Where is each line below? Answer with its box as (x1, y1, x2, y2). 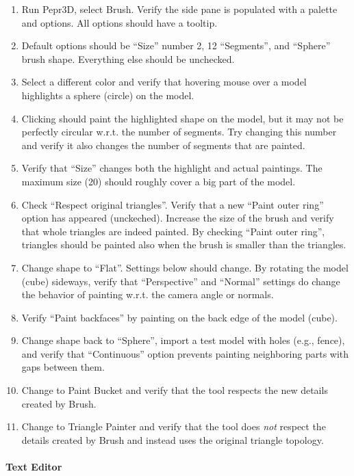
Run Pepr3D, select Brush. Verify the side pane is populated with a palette (21, 2, 338, 16)
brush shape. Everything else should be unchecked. (21, 51, 235, 66)
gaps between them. (21, 360, 105, 374)
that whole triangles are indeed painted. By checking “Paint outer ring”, (21, 224, 325, 238)
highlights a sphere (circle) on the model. (21, 88, 194, 102)
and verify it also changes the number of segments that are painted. (21, 137, 305, 152)
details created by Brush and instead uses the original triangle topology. (21, 432, 324, 447)
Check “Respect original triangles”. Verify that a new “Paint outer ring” (21, 197, 324, 211)
